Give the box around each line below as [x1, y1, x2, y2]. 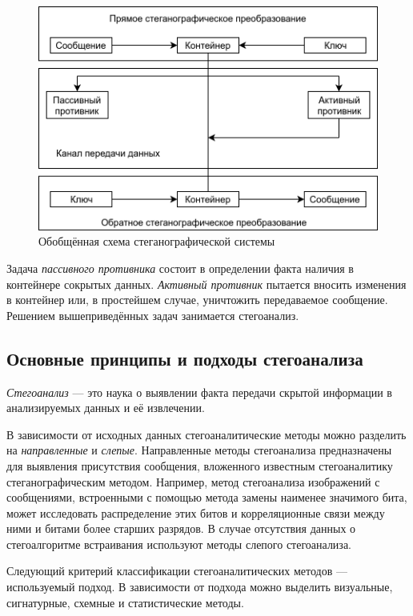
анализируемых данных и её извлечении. [6, 399, 205, 416]
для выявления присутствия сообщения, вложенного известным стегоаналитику [6, 457, 393, 474]
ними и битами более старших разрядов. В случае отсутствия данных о [6, 520, 356, 537]
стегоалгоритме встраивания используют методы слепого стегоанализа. [6, 535, 351, 552]
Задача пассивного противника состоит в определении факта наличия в [6, 259, 354, 276]
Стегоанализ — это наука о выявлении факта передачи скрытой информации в [6, 383, 392, 400]
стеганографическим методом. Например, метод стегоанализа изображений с [6, 473, 380, 490]
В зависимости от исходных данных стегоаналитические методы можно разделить [6, 426, 407, 442]
